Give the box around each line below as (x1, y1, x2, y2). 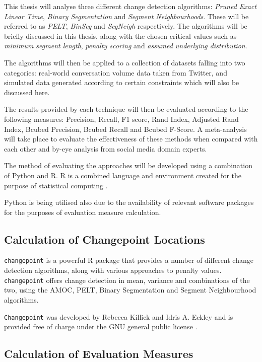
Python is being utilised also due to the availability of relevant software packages (4, 197, 254, 207)
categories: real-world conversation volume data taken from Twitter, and (4, 67, 227, 78)
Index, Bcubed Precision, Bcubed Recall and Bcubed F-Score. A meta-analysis (4, 123, 247, 134)
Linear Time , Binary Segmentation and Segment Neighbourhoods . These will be (4, 11, 249, 21)
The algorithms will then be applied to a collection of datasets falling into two (4, 57, 245, 67)
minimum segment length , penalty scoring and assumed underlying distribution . (4, 40, 247, 51)
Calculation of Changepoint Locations (4, 231, 205, 247)
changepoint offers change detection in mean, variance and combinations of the (4, 274, 250, 285)
